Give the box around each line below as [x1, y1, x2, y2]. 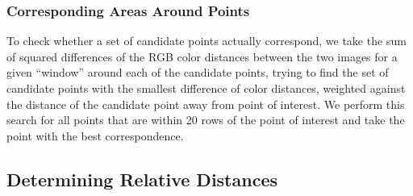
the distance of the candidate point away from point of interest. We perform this [6, 95, 405, 112]
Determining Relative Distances [6, 166, 277, 191]
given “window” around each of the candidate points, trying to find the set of [6, 64, 389, 81]
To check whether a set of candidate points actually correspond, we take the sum [6, 32, 407, 49]
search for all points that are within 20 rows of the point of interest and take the [6, 111, 405, 128]
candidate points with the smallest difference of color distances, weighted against [6, 80, 406, 96]
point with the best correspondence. [6, 127, 184, 144]
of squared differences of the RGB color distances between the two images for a [6, 48, 398, 65]
